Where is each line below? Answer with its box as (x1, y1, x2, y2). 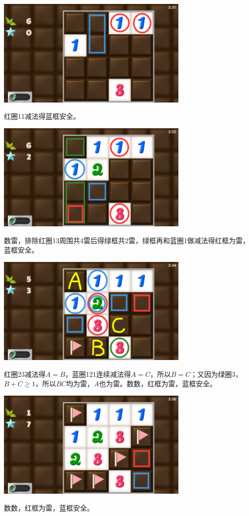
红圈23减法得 (4, 368, 45, 379)
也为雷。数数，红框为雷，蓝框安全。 (99, 378, 217, 389)
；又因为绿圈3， (190, 368, 243, 379)
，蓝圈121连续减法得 (65, 368, 131, 379)
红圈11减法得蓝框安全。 (4, 111, 80, 121)
